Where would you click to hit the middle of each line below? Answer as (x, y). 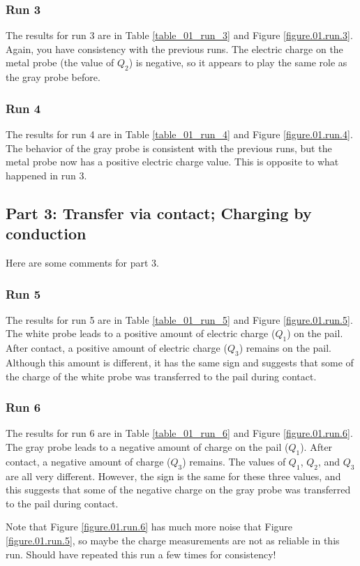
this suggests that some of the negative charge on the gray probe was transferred (178, 490)
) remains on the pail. (285, 348)
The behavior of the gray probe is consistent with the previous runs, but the (169, 148)
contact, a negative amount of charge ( (88, 461)
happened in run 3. (46, 175)
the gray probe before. (53, 77)
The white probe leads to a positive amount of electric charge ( (141, 333)
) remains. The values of (234, 461)
